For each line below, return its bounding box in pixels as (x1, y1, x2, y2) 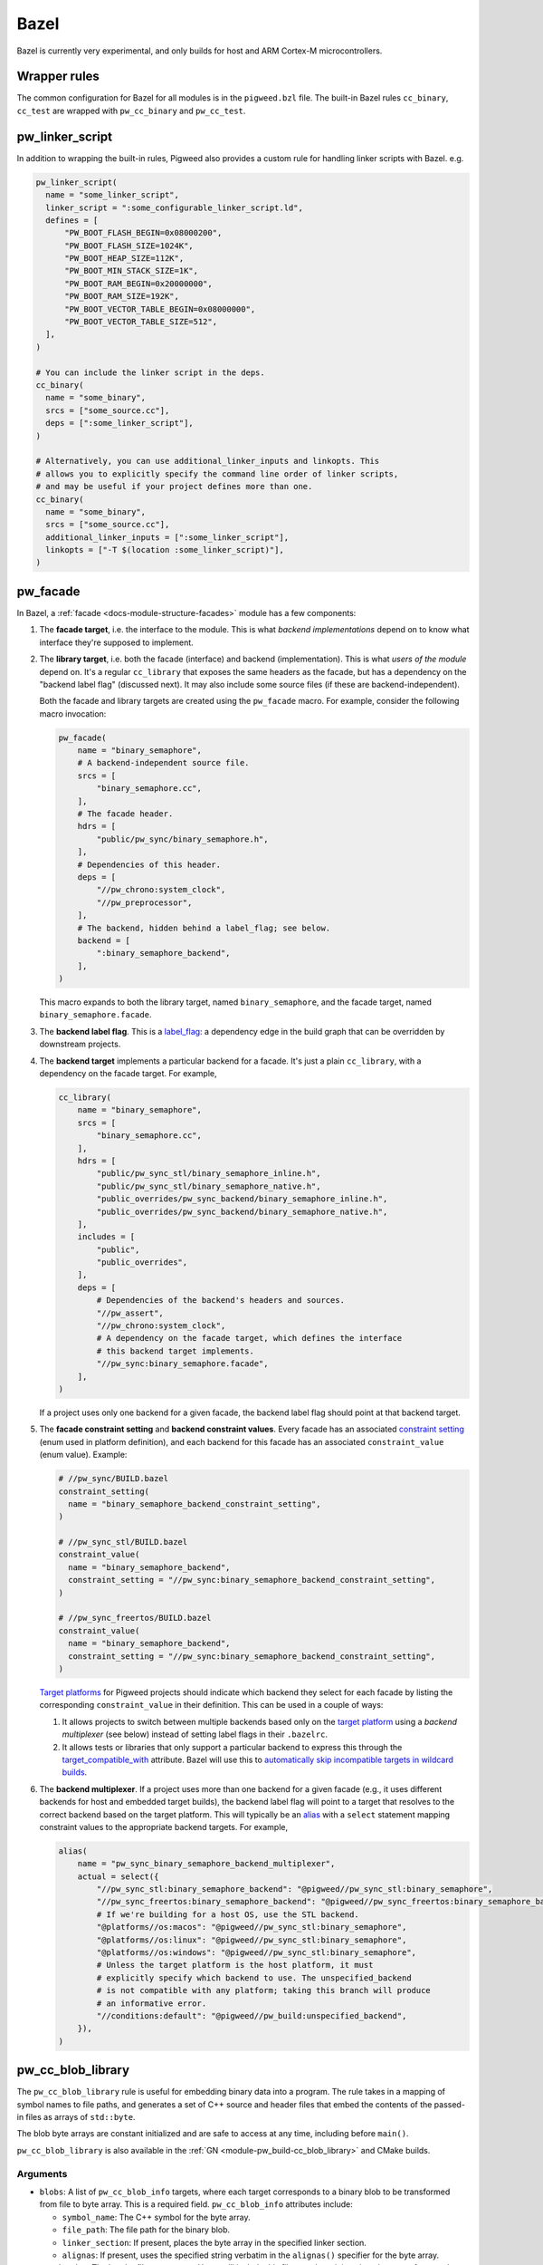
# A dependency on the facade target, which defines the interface (96, 1333, 403, 1344)
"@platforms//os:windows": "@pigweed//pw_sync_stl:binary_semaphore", (96, 1948, 416, 1957)
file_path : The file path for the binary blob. (62, 2224, 231, 2235)
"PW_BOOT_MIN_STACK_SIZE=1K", (64, 265, 199, 276)
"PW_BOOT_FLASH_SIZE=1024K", (64, 240, 194, 251)
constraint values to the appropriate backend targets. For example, (39, 1821, 289, 1832)
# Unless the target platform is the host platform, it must (96, 1960, 374, 1971)
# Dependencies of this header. (77, 859, 222, 870)
